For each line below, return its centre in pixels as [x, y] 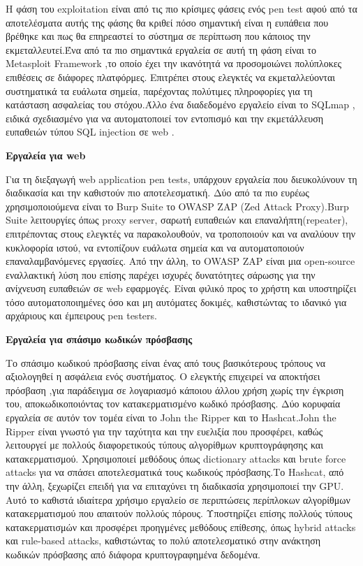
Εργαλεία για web [46, 155]
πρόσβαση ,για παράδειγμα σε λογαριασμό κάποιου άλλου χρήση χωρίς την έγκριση [175, 390]
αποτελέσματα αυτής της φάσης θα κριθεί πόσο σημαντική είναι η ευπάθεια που [167, 22]
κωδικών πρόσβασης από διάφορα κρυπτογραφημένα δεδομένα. [133, 554]
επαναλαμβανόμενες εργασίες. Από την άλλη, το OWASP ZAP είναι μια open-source [180, 261]
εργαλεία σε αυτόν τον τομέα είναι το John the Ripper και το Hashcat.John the [171, 418]
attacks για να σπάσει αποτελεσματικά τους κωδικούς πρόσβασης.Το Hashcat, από [175, 472]
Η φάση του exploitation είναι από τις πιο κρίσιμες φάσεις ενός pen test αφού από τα [181, 8]
